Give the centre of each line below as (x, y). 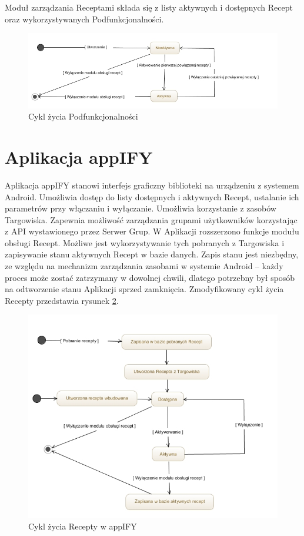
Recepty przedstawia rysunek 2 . (62, 300)
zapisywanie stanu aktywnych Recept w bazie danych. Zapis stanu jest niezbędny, (152, 254)
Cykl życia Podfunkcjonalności (83, 116)
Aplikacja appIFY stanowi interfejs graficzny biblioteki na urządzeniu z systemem (152, 185)
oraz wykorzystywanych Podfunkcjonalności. (84, 19)
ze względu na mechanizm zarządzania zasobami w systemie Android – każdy (144, 266)
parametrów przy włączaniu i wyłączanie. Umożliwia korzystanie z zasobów (141, 208)
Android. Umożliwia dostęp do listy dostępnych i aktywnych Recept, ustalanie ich (152, 196)
